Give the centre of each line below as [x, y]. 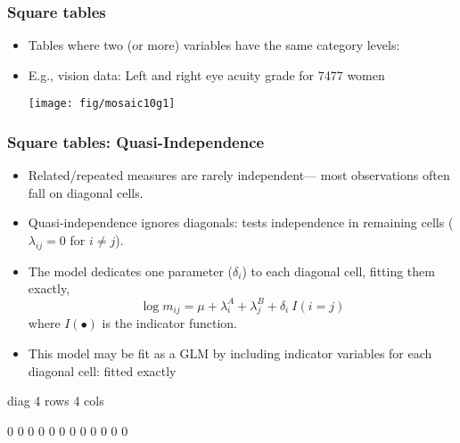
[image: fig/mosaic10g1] [102, 104]
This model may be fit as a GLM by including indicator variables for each [230, 353]
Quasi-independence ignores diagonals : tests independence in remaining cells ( [241, 222]
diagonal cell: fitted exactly [102, 370]
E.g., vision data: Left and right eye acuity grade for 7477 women [206, 74]
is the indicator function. [170, 323]
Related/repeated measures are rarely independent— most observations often [239, 175]
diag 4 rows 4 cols [56, 401]
